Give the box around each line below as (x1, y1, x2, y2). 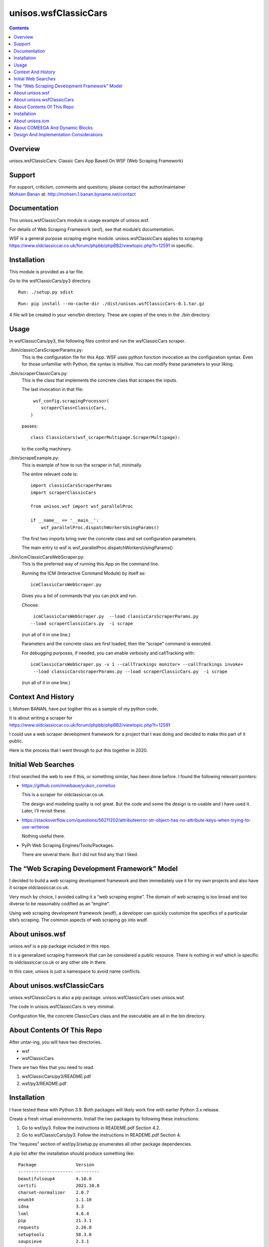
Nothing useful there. (21, 833, 65, 839)
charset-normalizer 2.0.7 (18, 1190, 89, 1196)
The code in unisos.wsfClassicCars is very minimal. (9, 1004, 115, 1010)
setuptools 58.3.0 (18, 1232, 92, 1237)
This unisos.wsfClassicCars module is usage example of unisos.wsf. (9, 217, 149, 223)
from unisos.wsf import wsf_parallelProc (30, 504, 133, 509)
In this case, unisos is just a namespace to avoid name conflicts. (9, 968, 141, 975)
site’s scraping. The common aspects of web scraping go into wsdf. (9, 917, 148, 923)
